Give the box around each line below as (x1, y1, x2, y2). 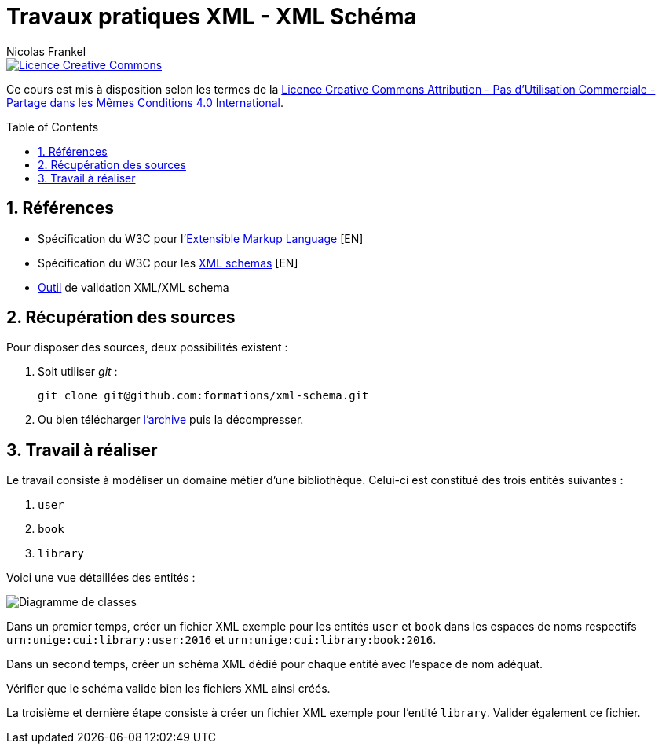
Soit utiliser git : (38, 365, 118, 379)
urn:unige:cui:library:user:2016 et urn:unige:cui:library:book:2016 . (6, 633, 437, 647)
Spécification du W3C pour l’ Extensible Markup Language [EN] (38, 231, 364, 245)
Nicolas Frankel (6, 44, 86, 58)
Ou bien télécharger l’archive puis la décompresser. (38, 413, 304, 427)
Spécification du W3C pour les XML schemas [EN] (38, 256, 298, 270)
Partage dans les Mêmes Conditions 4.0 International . (6, 95, 283, 109)
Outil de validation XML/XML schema (38, 280, 229, 294)
